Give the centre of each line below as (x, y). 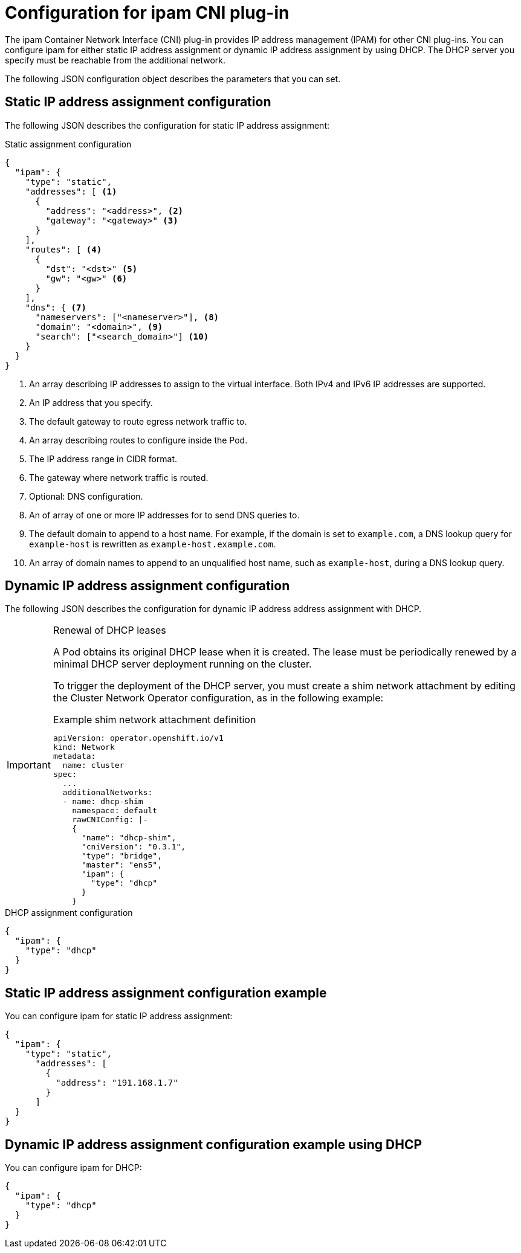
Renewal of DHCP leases (109, 630)
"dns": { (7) (56, 307)
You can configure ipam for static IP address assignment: (119, 1016)
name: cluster (93, 765)
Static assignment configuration (68, 144)
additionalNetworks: (108, 793)
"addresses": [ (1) (71, 191)
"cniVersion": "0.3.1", (134, 847)
